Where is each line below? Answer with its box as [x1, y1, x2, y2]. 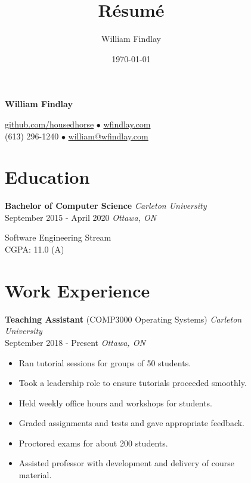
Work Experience [5, 278, 150, 302]
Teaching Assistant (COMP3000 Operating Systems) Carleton [5, 312, 242, 325]
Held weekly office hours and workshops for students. [18, 396, 212, 409]
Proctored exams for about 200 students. [18, 436, 168, 449]
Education [5, 165, 90, 189]
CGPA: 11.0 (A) [5, 243, 64, 255]
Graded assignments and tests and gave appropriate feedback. [18, 417, 245, 429]
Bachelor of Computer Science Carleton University [5, 199, 207, 212]
